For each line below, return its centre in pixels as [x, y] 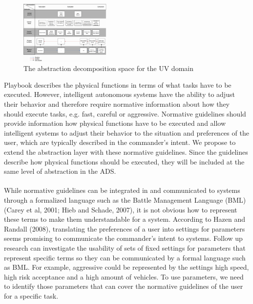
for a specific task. [31, 295]
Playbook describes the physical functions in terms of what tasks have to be [118, 84]
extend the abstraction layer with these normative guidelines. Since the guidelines [126, 152]
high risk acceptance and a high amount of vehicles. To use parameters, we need [124, 276]
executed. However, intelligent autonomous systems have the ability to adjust [119, 94]
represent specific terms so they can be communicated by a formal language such [125, 257]
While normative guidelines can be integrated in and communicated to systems [122, 190]
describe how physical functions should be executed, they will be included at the [124, 161]
